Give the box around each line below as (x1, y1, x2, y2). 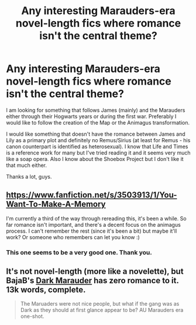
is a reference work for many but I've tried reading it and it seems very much (6, 149, 191, 156)
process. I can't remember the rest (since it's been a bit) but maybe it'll (6, 227, 177, 234)
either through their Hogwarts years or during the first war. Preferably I (6, 113, 177, 120)
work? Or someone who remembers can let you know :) (6, 233, 140, 240)
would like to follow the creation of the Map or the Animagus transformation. (6, 119, 190, 126)
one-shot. (20, 313, 44, 320)
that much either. (6, 162, 47, 169)
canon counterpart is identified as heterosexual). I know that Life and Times (6, 143, 188, 150)
